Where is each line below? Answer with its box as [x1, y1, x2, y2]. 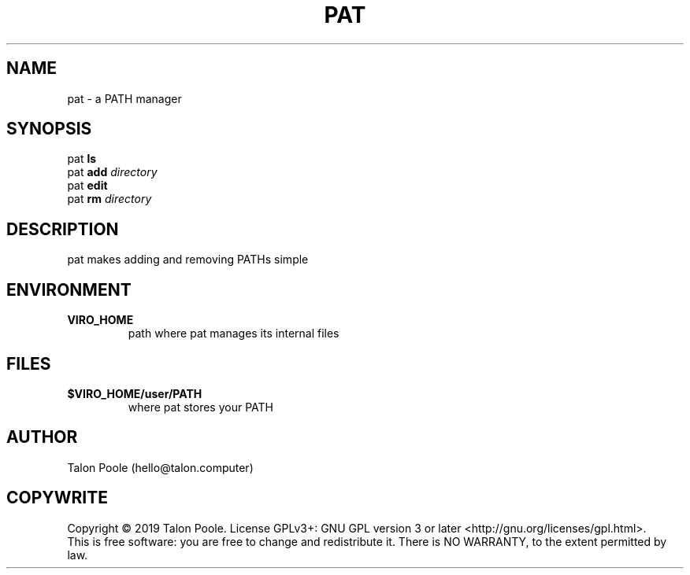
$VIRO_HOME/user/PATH [67, 386, 202, 400]
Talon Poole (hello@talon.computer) [67, 460, 254, 474]
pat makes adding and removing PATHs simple [67, 252, 309, 267]
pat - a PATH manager [67, 91, 182, 105]
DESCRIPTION [6, 219, 119, 239]
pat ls [67, 152, 97, 166]
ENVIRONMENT [6, 279, 132, 300]
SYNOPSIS [6, 119, 92, 139]
